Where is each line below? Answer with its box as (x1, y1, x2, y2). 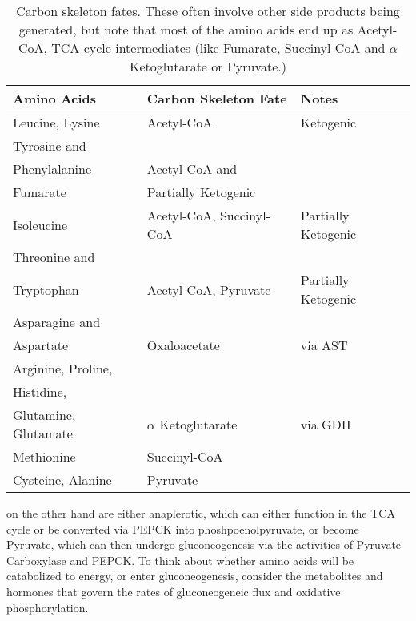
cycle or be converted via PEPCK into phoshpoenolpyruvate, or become (6, 520, 359, 537)
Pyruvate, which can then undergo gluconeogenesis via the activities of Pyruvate (6, 536, 402, 553)
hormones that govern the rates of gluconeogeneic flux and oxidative (6, 583, 341, 599)
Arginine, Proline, (13, 359, 113, 377)
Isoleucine (13, 215, 68, 234)
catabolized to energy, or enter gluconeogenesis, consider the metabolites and (6, 567, 383, 584)
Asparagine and (13, 313, 101, 331)
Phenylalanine (13, 159, 92, 178)
